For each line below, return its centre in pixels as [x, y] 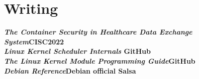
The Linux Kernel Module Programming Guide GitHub [100, 60]
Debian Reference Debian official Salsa [70, 70]
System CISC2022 [34, 41]
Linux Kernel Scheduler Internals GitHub [77, 51]
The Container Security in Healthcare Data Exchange [98, 32]
